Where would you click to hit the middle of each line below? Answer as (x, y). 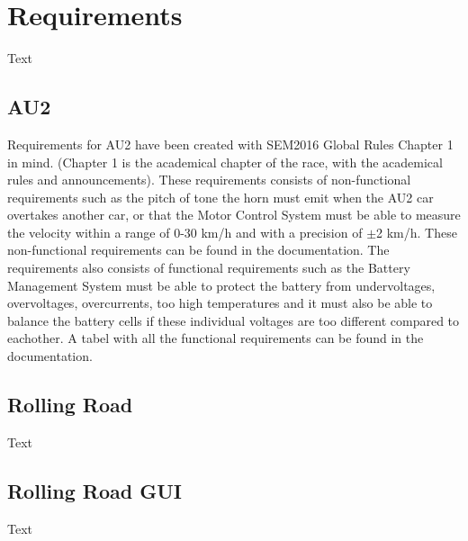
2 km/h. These (417, 232)
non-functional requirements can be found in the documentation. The (198, 250)
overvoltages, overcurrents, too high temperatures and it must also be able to (220, 303)
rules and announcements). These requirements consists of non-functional (209, 180)
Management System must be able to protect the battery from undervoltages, (221, 285)
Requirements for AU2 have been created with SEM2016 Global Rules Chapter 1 (230, 144)
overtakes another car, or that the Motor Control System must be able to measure (234, 215)
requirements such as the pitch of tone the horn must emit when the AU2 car (220, 197)
